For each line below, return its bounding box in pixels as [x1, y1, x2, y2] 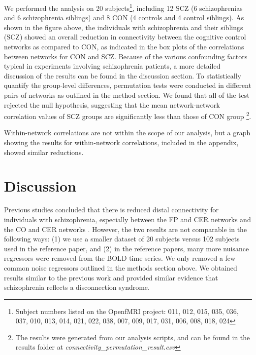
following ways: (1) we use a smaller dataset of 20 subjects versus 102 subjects [4, 234, 240, 244]
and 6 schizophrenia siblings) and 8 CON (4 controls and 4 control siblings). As [4, 12, 244, 23]
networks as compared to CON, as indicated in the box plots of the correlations [4, 41, 244, 52]
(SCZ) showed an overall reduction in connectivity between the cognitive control [4, 32, 246, 42]
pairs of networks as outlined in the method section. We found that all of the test [4, 90, 250, 100]
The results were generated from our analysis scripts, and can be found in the [15, 332, 250, 342]
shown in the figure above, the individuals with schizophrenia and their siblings [4, 22, 243, 32]
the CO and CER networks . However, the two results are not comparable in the [4, 224, 247, 234]
